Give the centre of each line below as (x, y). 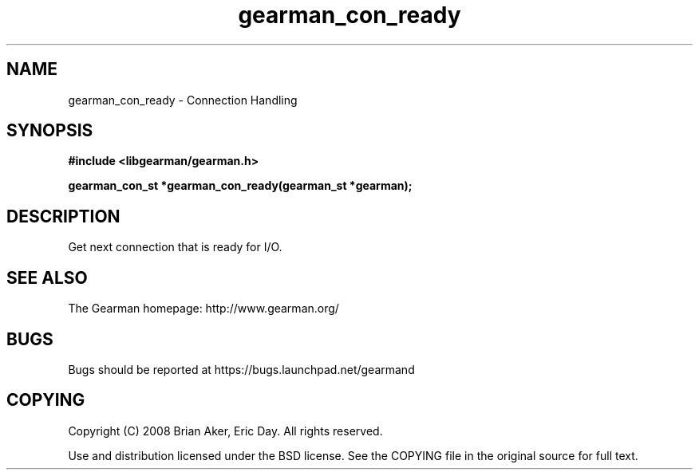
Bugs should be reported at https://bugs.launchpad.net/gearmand (241, 369)
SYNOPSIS (50, 131)
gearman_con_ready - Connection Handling (183, 100)
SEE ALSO (47, 277)
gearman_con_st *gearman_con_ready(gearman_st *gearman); (240, 186)
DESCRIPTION (63, 216)
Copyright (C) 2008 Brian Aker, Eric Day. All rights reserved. (225, 431)
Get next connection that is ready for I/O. (175, 247)
